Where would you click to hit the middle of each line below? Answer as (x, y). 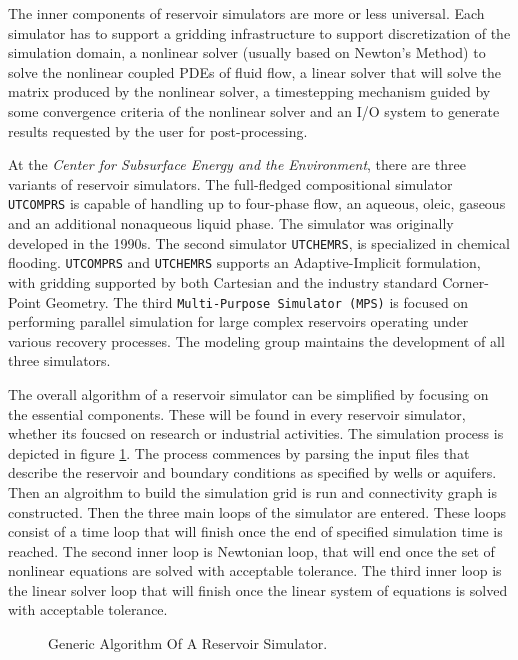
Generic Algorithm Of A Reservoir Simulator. (188, 643)
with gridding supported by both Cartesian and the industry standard (223, 281)
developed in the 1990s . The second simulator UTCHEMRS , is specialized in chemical (259, 242)
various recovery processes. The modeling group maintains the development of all (256, 340)
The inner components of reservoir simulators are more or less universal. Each (246, 13)
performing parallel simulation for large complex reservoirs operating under (238, 321)
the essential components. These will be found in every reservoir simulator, (237, 413)
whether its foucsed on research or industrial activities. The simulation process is (256, 433)
